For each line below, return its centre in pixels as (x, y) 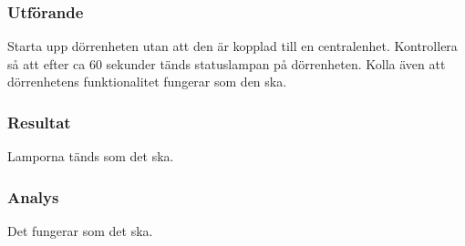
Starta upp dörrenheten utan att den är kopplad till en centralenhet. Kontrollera (232, 46)
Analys (33, 196)
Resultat (39, 122)
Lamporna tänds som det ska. (91, 156)
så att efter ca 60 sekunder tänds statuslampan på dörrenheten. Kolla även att (227, 63)
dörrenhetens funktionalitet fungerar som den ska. (147, 82)
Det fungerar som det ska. (80, 231)
